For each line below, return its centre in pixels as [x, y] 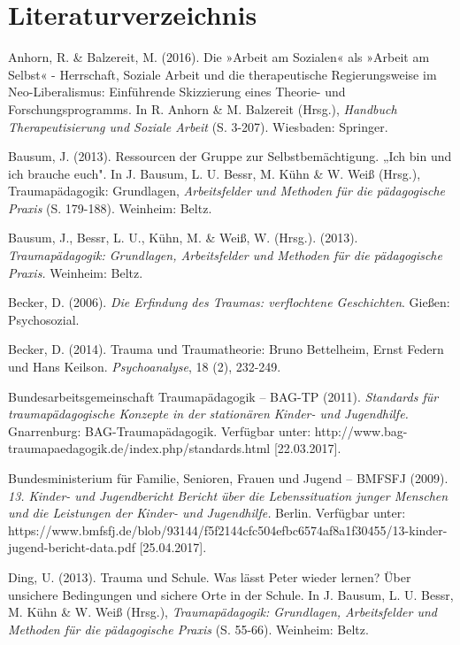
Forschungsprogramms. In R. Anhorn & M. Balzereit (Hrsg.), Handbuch [203, 108]
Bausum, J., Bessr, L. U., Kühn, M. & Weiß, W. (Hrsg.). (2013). [183, 238]
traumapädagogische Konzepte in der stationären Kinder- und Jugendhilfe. [208, 414]
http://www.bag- [361, 430]
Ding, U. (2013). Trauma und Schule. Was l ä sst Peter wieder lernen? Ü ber [210, 576]
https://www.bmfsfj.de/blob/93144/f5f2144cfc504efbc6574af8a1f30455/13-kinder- [228, 530]
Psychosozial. [44, 319]
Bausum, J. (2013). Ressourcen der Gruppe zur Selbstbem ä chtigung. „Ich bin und [230, 156]
